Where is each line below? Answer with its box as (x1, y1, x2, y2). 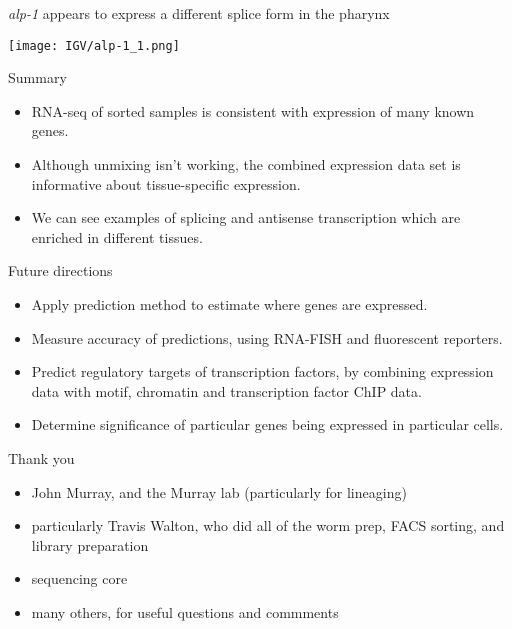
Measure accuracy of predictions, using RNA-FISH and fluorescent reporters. (31, 327, 503, 348)
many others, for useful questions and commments (31, 601, 339, 622)
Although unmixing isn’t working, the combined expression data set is (31, 154, 461, 175)
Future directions (8, 260, 113, 281)
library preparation (31, 534, 149, 555)
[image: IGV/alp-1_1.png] (8, 38, 180, 53)
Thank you (8, 447, 75, 468)
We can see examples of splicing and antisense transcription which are (31, 207, 461, 228)
